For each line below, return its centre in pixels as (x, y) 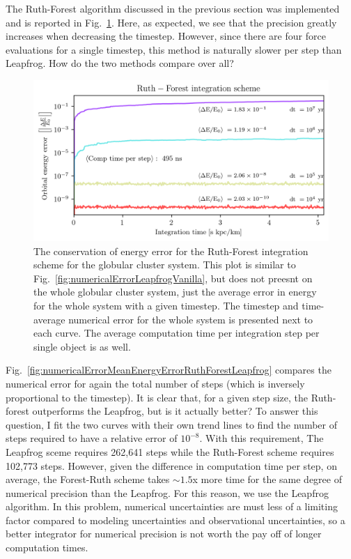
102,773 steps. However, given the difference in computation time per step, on (171, 465)
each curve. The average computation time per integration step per (177, 333)
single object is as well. (82, 346)
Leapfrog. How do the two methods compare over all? (120, 63)
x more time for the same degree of (267, 479)
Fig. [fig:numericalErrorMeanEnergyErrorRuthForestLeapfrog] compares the (169, 370)
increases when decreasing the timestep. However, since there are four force (166, 36)
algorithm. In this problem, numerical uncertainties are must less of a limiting (172, 506)
